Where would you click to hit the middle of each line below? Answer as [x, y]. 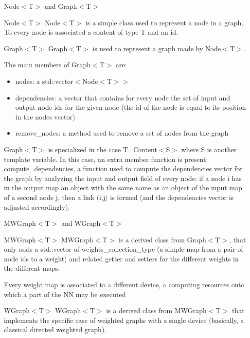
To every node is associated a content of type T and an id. [91, 32]
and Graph [61, 6]
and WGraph [81, 223]
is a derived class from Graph [162, 239]
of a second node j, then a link [49, 197]
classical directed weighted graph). [55, 329]
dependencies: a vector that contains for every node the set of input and [123, 97]
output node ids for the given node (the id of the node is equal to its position [131, 107]
